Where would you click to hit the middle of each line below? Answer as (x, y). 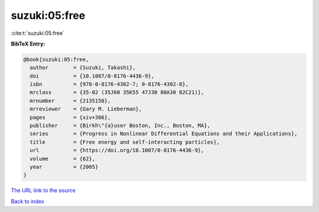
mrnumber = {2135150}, (70, 101)
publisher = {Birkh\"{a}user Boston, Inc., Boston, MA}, (120, 126)
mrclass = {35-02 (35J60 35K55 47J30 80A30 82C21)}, (117, 92)
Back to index (27, 201)
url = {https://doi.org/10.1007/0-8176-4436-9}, (117, 150)
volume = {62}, (63, 159)
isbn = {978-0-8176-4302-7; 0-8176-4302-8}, (109, 84)
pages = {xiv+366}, (70, 117)
